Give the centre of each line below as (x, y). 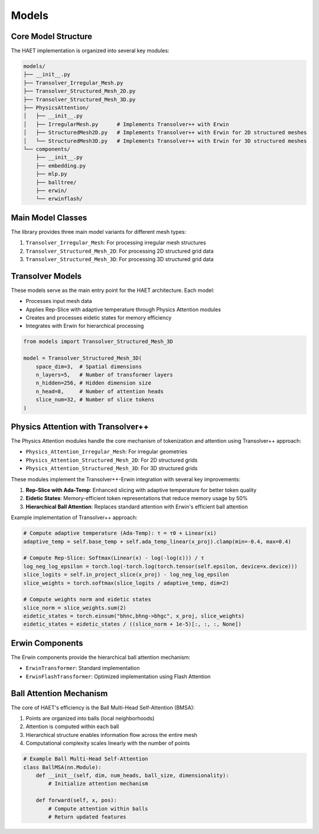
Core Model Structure (52, 36)
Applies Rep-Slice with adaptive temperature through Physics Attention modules (123, 309)
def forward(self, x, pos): (77, 800)
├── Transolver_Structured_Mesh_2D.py (79, 91)
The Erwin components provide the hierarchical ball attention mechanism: (101, 657)
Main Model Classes (49, 218)
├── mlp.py (51, 174)
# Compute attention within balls (98, 809)
